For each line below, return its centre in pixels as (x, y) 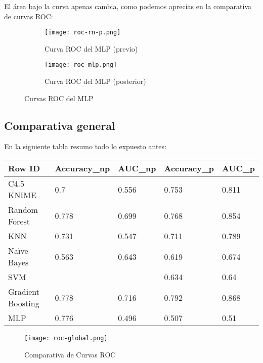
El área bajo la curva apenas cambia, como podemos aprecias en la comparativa (128, 6)
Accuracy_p (189, 168)
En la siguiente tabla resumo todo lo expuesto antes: (85, 146)
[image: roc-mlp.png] (81, 65)
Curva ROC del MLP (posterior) (95, 81)
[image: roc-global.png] (66, 338)
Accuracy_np (82, 168)
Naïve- (19, 251)
